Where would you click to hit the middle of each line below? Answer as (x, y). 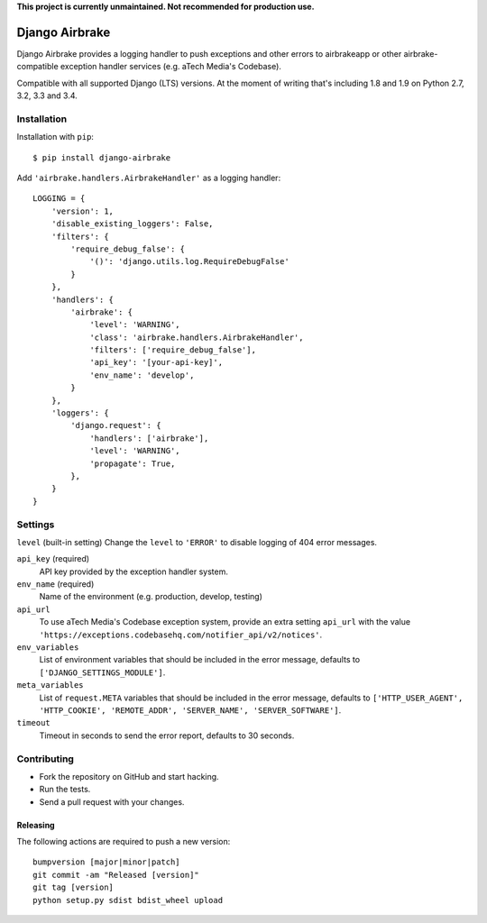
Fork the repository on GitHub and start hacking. (129, 776)
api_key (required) (53, 559)
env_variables (48, 648)
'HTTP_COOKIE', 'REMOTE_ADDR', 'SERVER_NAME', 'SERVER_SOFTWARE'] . (190, 710)
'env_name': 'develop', (142, 375)
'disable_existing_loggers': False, (132, 224)
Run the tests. (65, 790)
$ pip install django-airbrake (102, 157)
